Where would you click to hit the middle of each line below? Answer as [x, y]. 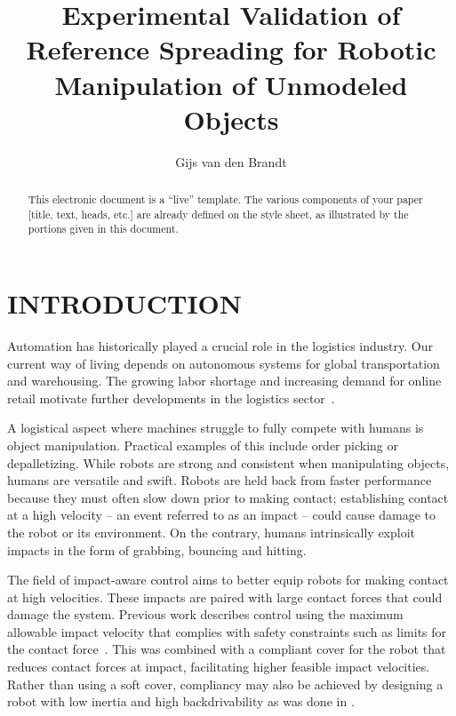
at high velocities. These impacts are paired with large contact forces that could [225, 597]
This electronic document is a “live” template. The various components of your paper [225, 199]
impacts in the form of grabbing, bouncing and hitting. [157, 549]
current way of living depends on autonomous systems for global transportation [224, 363]
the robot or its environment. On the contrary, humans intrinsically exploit [212, 532]
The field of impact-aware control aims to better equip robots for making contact [228, 580]
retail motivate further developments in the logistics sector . [171, 398]
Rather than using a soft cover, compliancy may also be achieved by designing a [225, 684]
